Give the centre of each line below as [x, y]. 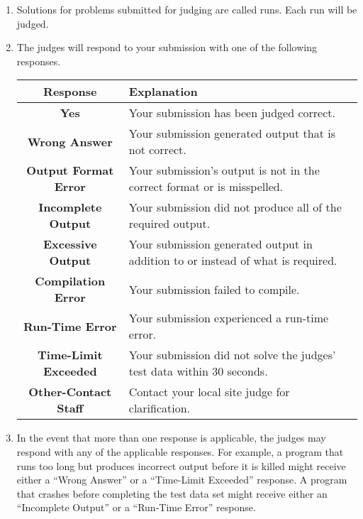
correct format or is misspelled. [206, 187]
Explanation [163, 92]
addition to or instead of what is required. [233, 261]
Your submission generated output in [220, 244]
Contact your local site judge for [209, 392]
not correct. [157, 150]
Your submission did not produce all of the [235, 207]
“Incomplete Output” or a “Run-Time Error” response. [136, 507]
